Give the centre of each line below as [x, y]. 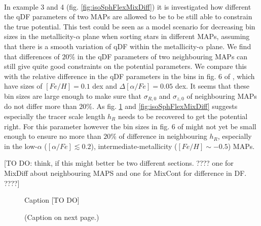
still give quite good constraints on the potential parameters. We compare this [125, 66]
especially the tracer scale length [55, 116]
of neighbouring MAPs [222, 96]
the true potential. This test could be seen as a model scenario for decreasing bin [130, 26]
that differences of [32, 56]
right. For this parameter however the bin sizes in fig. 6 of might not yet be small [130, 126]
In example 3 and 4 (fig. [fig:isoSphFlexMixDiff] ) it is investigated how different [128, 6]
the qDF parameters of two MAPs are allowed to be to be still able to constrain [128, 16]
